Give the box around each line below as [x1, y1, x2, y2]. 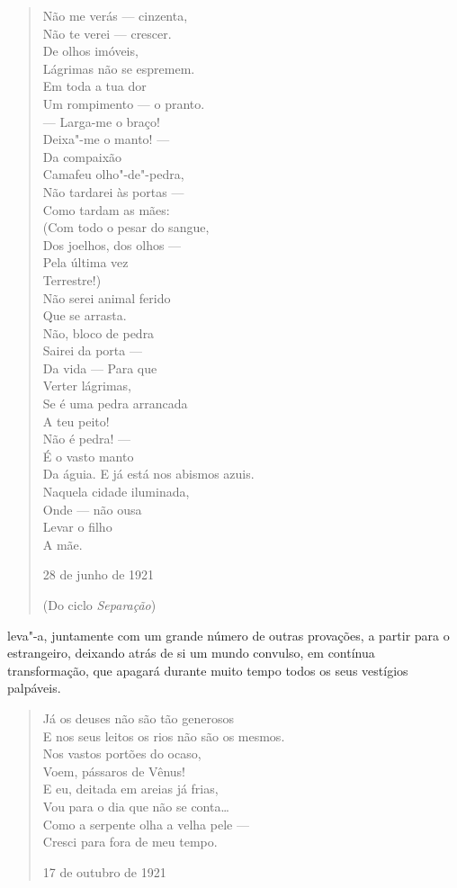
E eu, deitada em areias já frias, [42, 779, 219, 798]
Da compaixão [42, 147, 122, 166]
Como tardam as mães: [42, 200, 170, 219]
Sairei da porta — [42, 341, 142, 360]
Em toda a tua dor [42, 76, 147, 95]
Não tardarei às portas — [42, 182, 184, 201]
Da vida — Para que [42, 358, 157, 377]
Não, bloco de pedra [42, 323, 155, 342]
